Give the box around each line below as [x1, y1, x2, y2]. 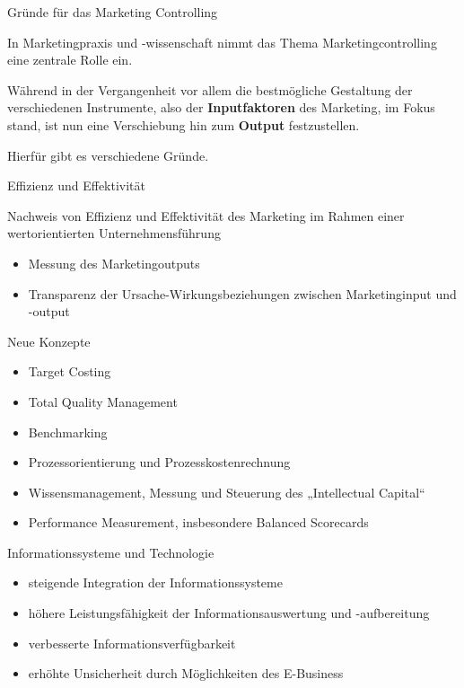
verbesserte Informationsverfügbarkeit [28, 633, 236, 652]
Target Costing [28, 362, 111, 381]
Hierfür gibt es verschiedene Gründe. [7, 146, 209, 164]
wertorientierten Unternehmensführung [7, 224, 221, 243]
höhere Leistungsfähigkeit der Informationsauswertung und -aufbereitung [28, 604, 430, 622]
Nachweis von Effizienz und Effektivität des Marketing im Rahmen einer [7, 206, 405, 225]
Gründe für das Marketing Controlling [7, 3, 218, 21]
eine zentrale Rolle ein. [7, 50, 133, 69]
